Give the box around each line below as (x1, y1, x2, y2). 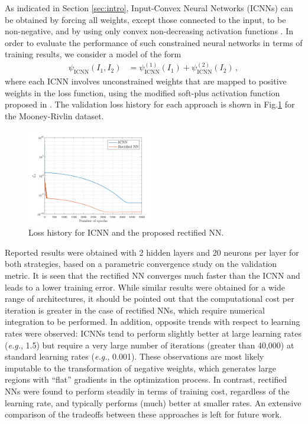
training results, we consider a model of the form (5, 48, 181, 60)
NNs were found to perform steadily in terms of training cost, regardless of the (5, 384, 290, 397)
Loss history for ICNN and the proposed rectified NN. (28, 226, 224, 239)
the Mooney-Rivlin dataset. (5, 110, 104, 122)
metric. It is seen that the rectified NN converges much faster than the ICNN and (5, 269, 300, 281)
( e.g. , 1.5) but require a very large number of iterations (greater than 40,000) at (5, 338, 294, 351)
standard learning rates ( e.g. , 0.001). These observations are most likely (5, 350, 264, 363)
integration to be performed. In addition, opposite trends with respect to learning (5, 315, 300, 328)
